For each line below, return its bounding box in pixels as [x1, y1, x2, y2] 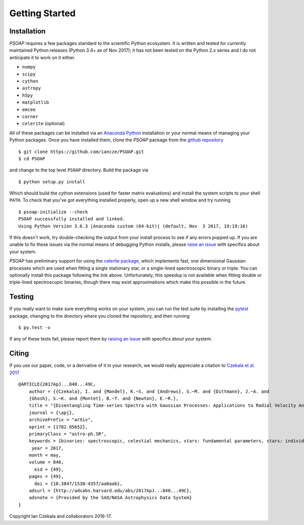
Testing [9, 292, 34, 301]
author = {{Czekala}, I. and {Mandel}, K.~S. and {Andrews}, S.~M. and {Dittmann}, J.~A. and [28, 388, 270, 394]
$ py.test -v [18, 325, 51, 330]
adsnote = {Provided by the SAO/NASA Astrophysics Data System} [28, 495, 192, 501]
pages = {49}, [28, 474, 64, 479]
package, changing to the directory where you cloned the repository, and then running [9, 313, 190, 319]
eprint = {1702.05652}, [28, 424, 88, 430]
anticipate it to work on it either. [9, 54, 75, 60]
